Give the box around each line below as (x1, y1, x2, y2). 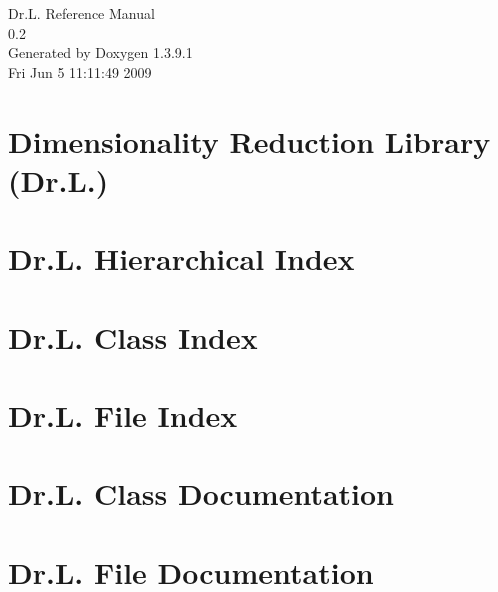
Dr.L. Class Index (8, 316, 258, 357)
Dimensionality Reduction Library (8, 120, 491, 161)
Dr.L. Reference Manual (8, 3, 155, 23)
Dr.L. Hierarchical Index (8, 238, 355, 279)
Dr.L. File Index (8, 394, 238, 435)
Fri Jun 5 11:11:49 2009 (8, 61, 152, 82)
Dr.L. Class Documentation (8, 473, 395, 514)
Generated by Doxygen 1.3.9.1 (8, 42, 193, 63)
